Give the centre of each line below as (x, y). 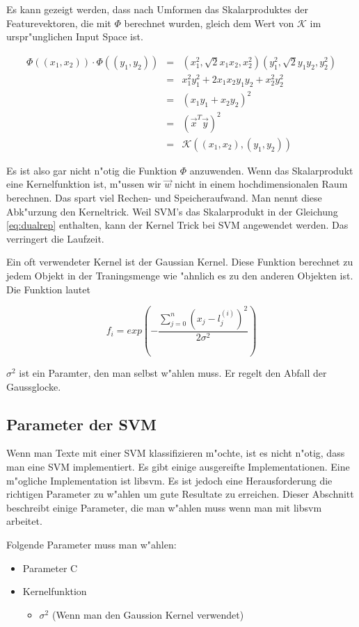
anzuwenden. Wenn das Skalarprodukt (271, 170)
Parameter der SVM (81, 424)
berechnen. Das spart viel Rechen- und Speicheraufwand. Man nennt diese (164, 197)
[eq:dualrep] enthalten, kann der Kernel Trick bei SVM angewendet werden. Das (177, 225)
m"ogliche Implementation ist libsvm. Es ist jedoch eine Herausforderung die (169, 480)
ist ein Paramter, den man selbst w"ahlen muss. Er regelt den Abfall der (173, 373)
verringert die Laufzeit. (55, 238)
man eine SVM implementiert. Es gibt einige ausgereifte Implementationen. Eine (178, 467)
